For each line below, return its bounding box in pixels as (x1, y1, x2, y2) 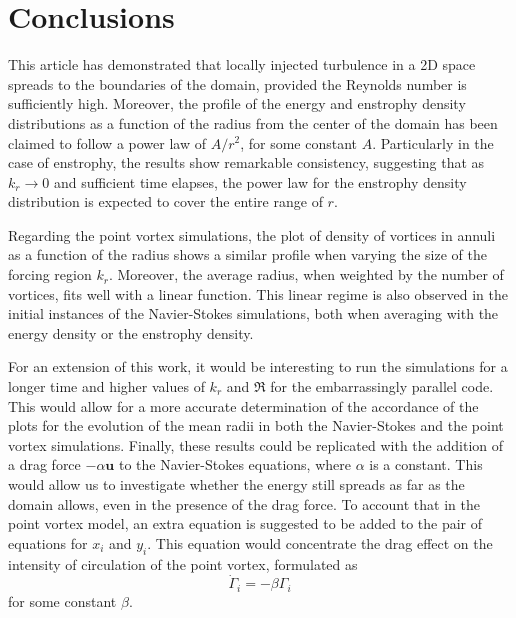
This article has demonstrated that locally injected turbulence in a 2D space (8, 54, 476, 75)
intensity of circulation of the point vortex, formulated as (8, 553, 358, 574)
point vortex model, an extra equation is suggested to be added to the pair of (8, 513, 483, 534)
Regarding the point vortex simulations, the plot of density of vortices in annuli (8, 224, 496, 245)
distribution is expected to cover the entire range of (8, 191, 323, 212)
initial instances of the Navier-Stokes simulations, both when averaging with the (8, 303, 499, 324)
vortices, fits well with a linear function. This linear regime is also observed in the (8, 283, 508, 304)
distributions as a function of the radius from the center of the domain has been (8, 112, 498, 133)
